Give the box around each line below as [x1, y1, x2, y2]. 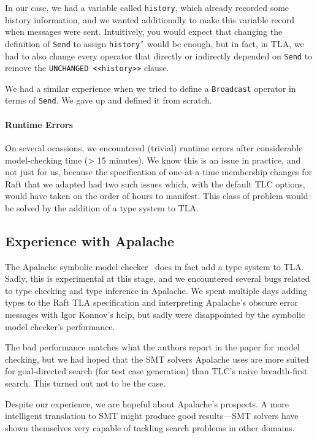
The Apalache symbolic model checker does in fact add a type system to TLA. [5, 260, 304, 273]
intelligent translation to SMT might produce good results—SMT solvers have [5, 409, 299, 422]
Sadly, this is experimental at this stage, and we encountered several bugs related [5, 272, 310, 285]
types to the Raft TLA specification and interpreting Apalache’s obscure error [5, 296, 299, 309]
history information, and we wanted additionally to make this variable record [5, 13, 295, 26]
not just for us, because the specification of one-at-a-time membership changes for [5, 165, 313, 178]
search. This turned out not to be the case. [5, 377, 166, 390]
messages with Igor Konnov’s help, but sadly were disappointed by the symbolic [5, 308, 305, 321]
